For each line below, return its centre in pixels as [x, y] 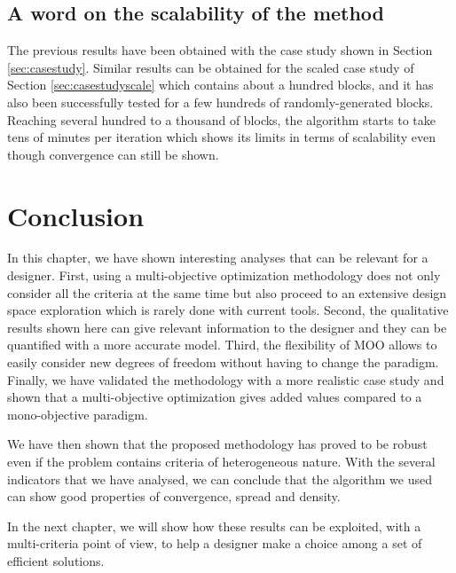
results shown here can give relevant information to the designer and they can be [227, 327]
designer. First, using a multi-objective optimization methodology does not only [224, 275]
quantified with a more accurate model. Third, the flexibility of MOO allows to [222, 345]
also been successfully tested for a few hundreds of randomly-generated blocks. [220, 102]
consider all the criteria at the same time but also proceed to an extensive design [227, 292]
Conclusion [76, 215]
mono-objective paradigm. [78, 414]
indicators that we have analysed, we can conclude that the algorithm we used [220, 479]
